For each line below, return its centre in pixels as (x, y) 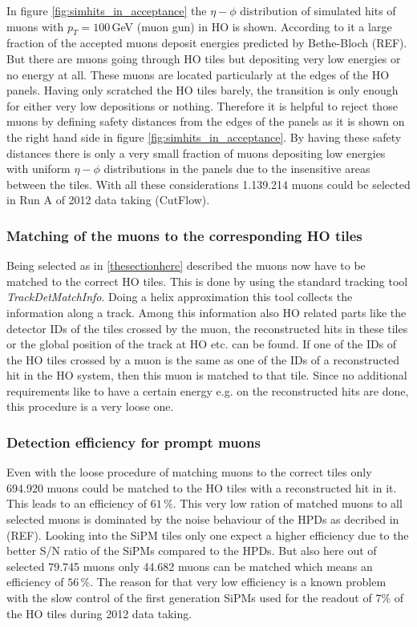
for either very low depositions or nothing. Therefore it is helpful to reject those (202, 105)
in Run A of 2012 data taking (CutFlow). (108, 200)
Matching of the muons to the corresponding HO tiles (184, 235)
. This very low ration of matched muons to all (287, 503)
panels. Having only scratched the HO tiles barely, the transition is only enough (202, 90)
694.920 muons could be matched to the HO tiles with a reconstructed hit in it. (202, 487)
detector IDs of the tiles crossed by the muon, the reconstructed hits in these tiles (207, 328)
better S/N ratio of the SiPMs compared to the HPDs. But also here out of (192, 551)
